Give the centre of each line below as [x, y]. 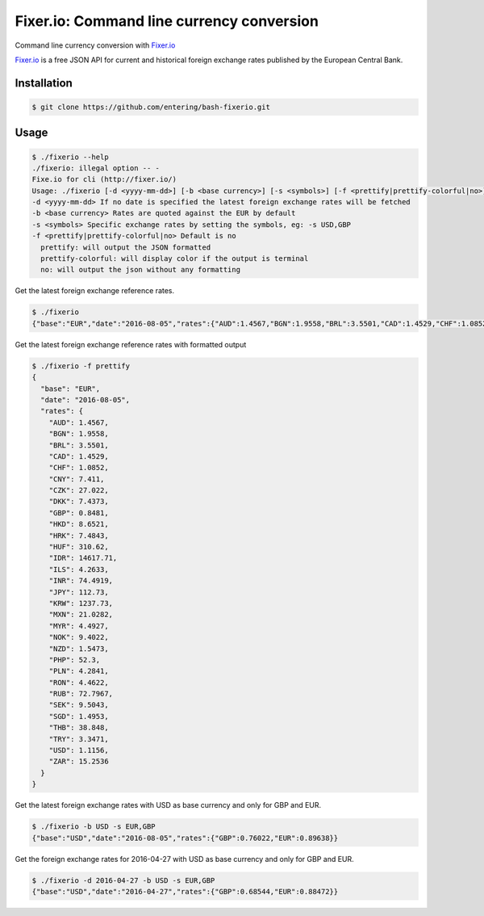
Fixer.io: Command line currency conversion [167, 21]
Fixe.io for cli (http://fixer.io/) [104, 179]
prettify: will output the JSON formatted [126, 247]
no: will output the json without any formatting [141, 270]
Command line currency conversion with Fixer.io [95, 45]
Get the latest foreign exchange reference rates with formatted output [131, 344]
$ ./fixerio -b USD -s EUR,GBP [94, 827]
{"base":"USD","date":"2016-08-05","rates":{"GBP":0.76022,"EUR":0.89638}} [185, 838]
